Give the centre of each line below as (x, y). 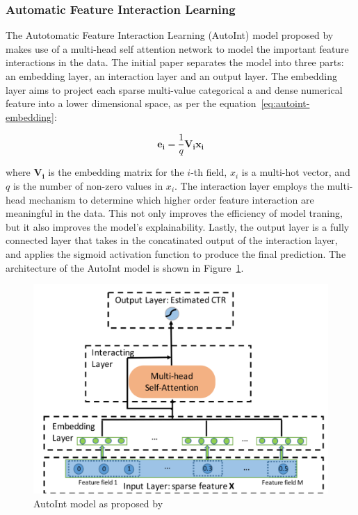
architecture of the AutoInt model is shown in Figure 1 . (125, 267)
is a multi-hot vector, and (296, 172)
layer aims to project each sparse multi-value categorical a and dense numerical (174, 89)
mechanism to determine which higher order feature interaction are (171, 199)
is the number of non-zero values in (88, 186)
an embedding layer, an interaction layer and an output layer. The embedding (171, 76)
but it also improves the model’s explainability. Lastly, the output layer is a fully (178, 226)
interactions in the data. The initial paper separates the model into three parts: (175, 62)
